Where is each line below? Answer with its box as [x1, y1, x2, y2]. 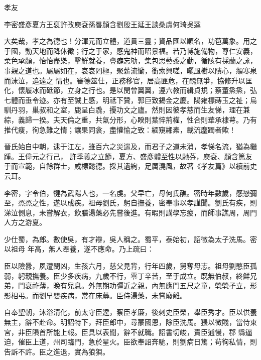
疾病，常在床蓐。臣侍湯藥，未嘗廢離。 [60, 290, 187, 300]
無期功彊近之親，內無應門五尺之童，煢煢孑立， [95, 280, 250, 291]
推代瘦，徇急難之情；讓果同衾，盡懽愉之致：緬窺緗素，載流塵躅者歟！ [4, 124, 236, 135]
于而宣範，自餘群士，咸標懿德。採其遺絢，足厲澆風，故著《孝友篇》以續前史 [4, 161, 257, 171]
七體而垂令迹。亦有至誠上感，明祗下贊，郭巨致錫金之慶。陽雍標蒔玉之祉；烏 [4, 94, 257, 105]
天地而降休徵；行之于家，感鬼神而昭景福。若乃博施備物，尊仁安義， [32, 45, 257, 56]
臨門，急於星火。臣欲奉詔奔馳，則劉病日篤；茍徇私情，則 [67, 336, 257, 347]
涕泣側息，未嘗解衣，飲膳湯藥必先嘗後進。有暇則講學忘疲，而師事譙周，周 [4, 207, 250, 217]
